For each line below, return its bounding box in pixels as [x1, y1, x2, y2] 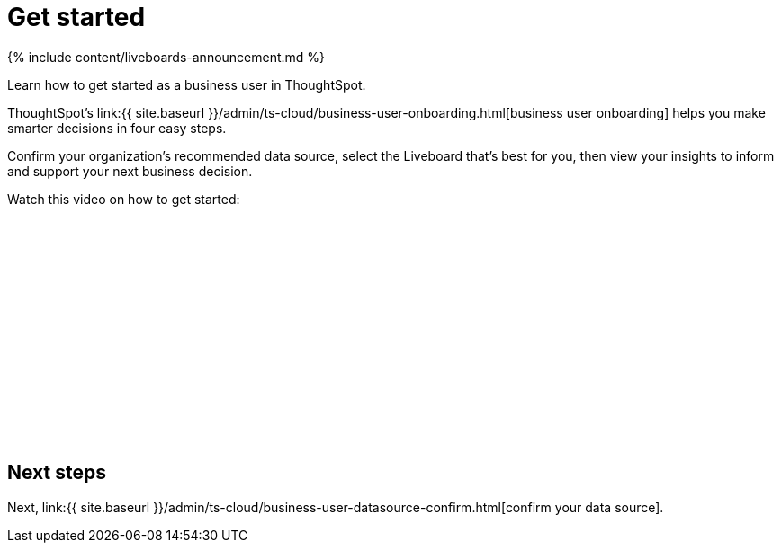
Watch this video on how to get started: [7, 191, 240, 207]
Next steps [7, 461, 106, 484]
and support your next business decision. [7, 163, 253, 179]
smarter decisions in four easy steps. [7, 120, 227, 136]
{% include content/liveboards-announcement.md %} [7, 49, 326, 65]
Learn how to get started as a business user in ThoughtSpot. [7, 76, 366, 93]
